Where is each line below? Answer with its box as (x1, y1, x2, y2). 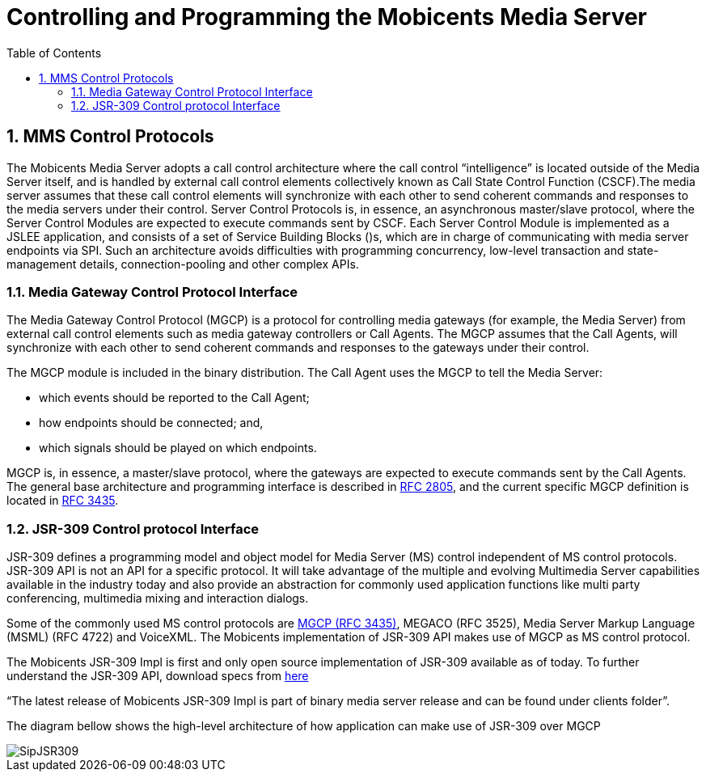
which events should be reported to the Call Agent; (39, 391, 310, 405)
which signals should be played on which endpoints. (39, 441, 317, 455)
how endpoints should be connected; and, (39, 416, 264, 430)
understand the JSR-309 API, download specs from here (6, 669, 309, 683)
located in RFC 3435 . (6, 493, 119, 508)
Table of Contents (6, 45, 102, 60)
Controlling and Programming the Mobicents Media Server (6, 3, 648, 31)
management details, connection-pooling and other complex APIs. (6, 256, 359, 271)
